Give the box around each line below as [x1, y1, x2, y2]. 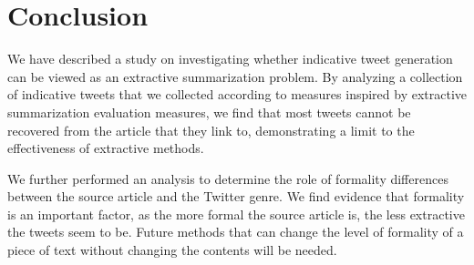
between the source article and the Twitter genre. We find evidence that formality [7, 187, 465, 206]
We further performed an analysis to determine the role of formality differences [7, 168, 448, 188]
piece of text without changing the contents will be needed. [7, 240, 337, 260]
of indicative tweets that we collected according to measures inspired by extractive [7, 85, 468, 104]
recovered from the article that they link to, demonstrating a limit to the [7, 120, 415, 139]
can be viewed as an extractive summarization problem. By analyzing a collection [7, 66, 463, 86]
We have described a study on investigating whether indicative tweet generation [7, 49, 453, 68]
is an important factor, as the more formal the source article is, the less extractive [7, 204, 465, 223]
